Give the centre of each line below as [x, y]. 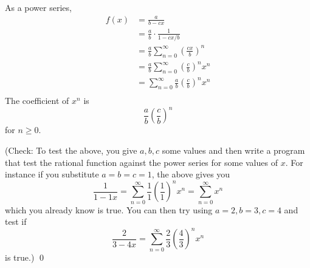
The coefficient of [37, 101]
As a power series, [38, 7]
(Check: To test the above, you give [71, 150]
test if [16, 222]
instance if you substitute [52, 174]
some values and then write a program [233, 150]
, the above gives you [191, 174]
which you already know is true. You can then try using [109, 209]
